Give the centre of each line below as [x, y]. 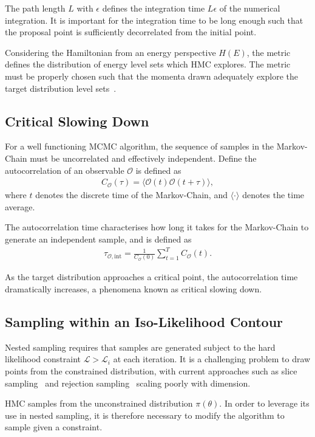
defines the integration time [154, 8]
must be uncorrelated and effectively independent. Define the [143, 158]
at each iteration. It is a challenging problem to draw [212, 359]
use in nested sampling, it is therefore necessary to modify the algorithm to [145, 415]
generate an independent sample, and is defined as [98, 239]
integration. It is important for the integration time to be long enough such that [154, 20]
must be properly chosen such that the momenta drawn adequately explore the [151, 76]
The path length [35, 8]
